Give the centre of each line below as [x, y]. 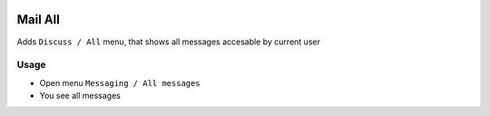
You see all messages [80, 96]
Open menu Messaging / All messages [120, 82]
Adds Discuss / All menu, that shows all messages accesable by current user [169, 42]
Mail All [39, 19]
